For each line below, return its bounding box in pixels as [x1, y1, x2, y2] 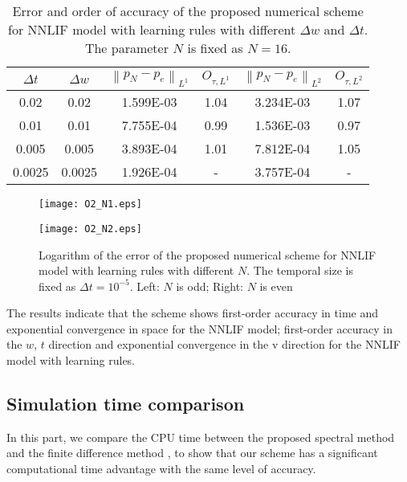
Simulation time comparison [6, 391, 245, 416]
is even [259, 277, 293, 294]
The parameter [84, 39, 169, 57]
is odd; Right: [176, 277, 243, 294]
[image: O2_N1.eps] [39, 198, 142, 210]
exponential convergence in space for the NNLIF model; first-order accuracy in [6, 320, 393, 337]
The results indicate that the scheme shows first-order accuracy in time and [6, 304, 378, 321]
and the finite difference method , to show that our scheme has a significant [6, 444, 378, 461]
